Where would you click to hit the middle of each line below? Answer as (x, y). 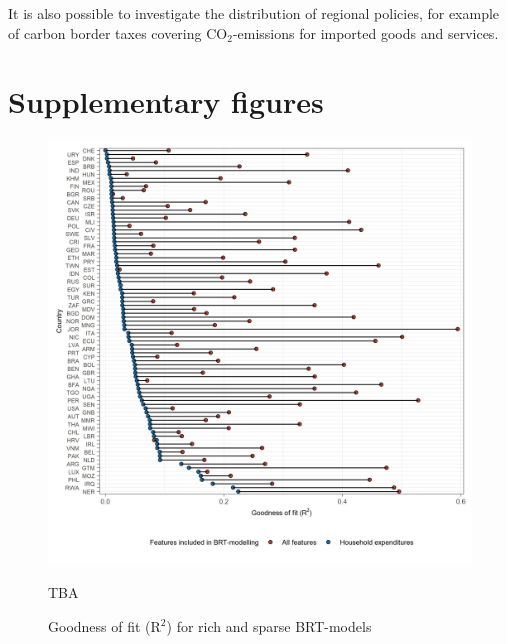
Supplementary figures (166, 101)
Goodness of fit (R (104, 625)
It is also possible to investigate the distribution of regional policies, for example (254, 13)
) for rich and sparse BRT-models (269, 625)
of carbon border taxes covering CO (118, 32)
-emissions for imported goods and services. (365, 32)
